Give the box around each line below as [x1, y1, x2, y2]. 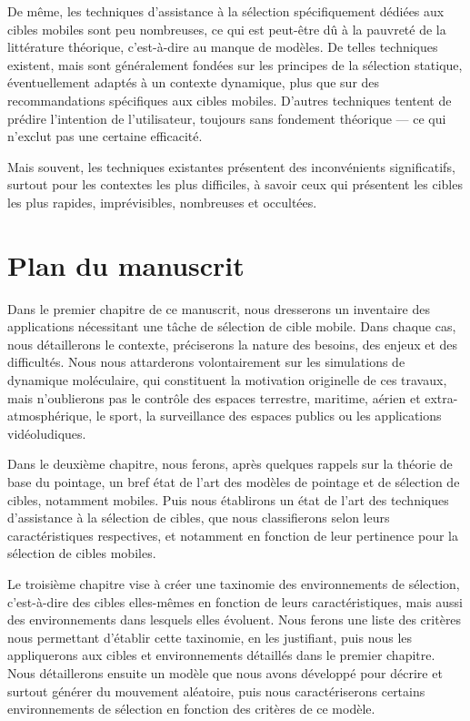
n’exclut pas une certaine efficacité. [7, 127, 203, 146]
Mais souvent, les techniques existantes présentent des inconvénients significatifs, [7, 157, 455, 176]
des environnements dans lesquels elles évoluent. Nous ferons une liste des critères [7, 610, 462, 629]
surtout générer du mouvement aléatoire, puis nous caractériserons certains [7, 681, 425, 700]
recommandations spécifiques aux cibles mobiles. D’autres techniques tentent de [7, 90, 452, 109]
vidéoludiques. [7, 423, 86, 442]
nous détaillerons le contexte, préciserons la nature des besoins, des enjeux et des [7, 334, 458, 353]
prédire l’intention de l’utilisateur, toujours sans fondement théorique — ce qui [7, 108, 446, 127]
